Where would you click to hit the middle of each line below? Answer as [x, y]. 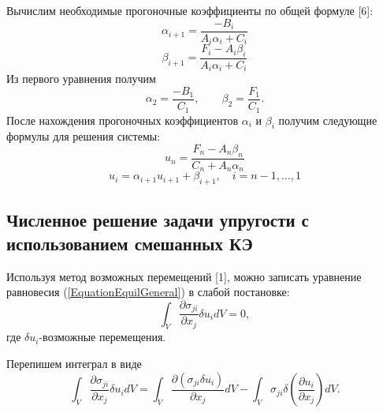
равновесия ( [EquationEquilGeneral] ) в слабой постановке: [148, 292]
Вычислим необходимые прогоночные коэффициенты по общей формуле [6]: [190, 10]
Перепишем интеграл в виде [74, 364]
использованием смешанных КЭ [130, 243]
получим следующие [328, 120]
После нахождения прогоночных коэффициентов [123, 120]
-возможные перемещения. [102, 337]
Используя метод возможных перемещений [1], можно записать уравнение [184, 276]
